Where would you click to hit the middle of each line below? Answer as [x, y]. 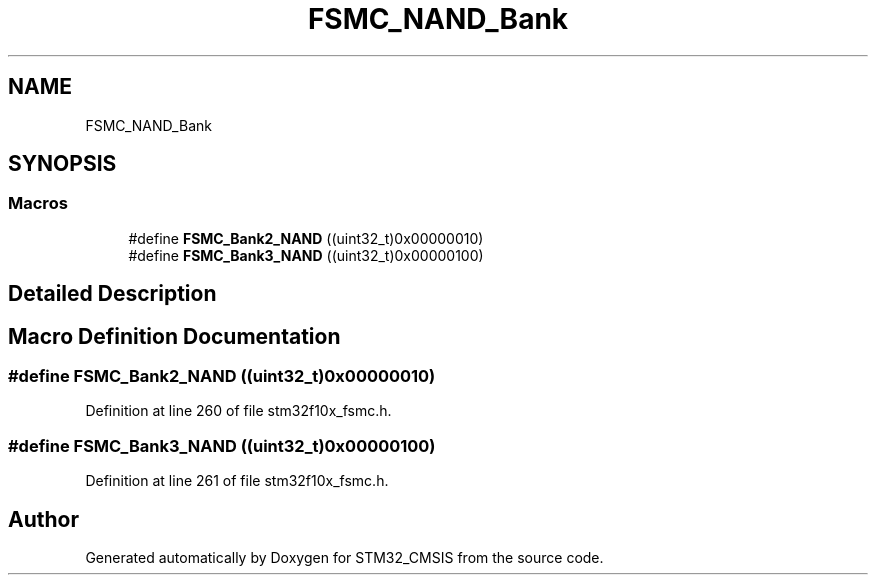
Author [43, 519]
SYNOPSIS [62, 164]
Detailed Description [112, 294]
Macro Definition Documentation [174, 336]
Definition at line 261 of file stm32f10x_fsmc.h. [237, 481]
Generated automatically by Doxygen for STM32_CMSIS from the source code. [344, 558]
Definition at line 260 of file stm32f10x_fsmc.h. [238, 411]
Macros [38, 203]
